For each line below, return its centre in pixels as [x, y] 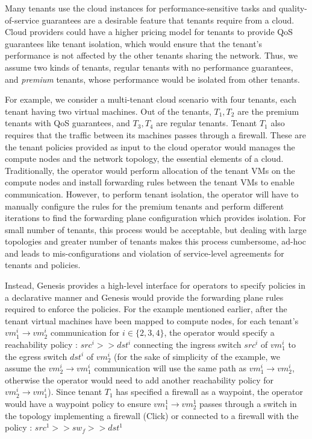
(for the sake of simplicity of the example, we [197, 356]
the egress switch [36, 356]
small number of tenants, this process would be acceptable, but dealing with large [156, 229]
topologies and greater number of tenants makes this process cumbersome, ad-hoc [156, 241]
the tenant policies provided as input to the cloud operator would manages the [150, 146]
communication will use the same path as [170, 368]
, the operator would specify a [219, 332]
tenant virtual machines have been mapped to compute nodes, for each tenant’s [152, 320]
